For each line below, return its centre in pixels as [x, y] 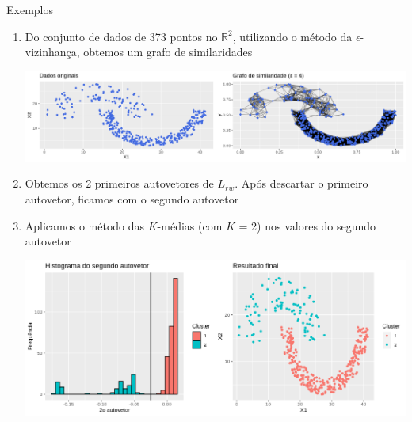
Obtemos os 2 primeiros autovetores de [119, 183]
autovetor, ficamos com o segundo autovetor [132, 198]
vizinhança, [52, 52]
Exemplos [30, 10]
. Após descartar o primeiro [301, 183]
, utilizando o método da [292, 36]
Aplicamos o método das [85, 225]
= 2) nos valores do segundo [307, 225]
